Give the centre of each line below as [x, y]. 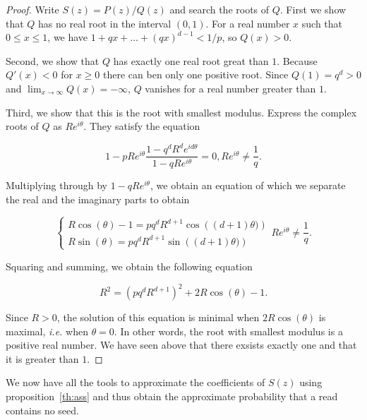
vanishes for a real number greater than [230, 88]
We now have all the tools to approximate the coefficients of [136, 382]
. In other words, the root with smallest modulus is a [228, 331]
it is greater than [42, 358]
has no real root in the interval [105, 23]
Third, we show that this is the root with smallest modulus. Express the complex [181, 112]
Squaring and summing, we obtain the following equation [129, 266]
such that [322, 23]
